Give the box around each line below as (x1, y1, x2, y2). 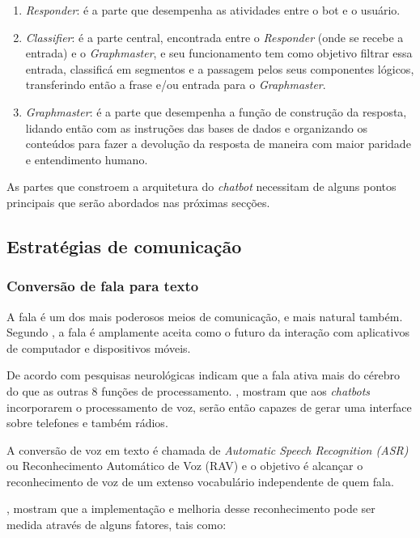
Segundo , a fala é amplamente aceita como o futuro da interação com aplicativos (6, 324, 409, 341)
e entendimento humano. (25, 150, 148, 167)
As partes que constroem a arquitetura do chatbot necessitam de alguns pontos (6, 178, 397, 195)
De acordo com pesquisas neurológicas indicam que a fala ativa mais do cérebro (6, 366, 401, 383)
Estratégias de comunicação (6, 233, 242, 258)
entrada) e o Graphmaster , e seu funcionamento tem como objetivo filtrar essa (25, 44, 413, 61)
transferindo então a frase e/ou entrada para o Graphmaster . (25, 76, 326, 93)
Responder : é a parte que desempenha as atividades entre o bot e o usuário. (25, 2, 401, 18)
